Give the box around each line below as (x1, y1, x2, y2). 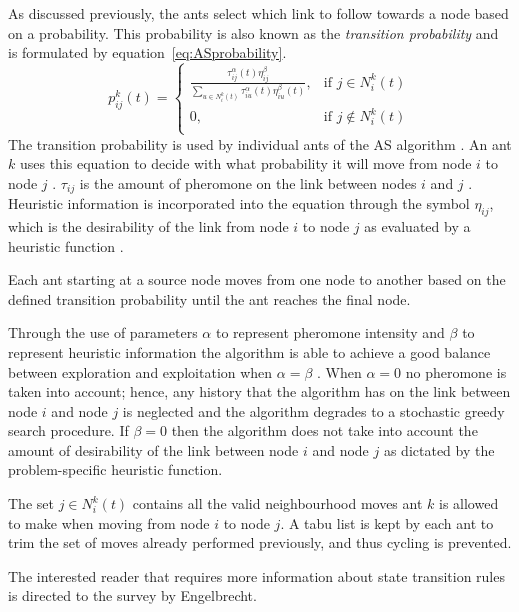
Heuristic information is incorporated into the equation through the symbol (8, 193, 470, 214)
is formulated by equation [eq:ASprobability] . (8, 42, 287, 63)
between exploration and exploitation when (8, 361, 273, 382)
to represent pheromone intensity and (215, 322, 445, 343)
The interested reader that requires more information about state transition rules (8, 565, 505, 586)
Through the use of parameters (8, 322, 198, 343)
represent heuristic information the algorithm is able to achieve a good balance (8, 341, 491, 362)
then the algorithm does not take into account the (171, 420, 478, 441)
